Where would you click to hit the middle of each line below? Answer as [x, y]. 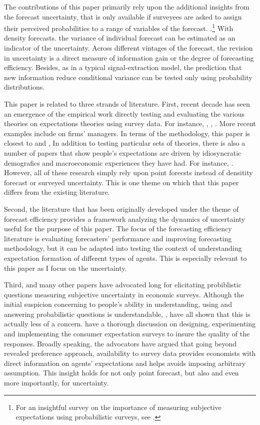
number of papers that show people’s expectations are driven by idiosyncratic [123, 152]
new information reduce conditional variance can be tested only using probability [128, 77]
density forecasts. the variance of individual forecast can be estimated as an [120, 38]
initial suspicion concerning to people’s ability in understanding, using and [118, 304]
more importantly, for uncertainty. [56, 383]
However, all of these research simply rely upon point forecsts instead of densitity [128, 172]
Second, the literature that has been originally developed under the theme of [121, 208]
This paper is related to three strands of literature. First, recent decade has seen [127, 104]
